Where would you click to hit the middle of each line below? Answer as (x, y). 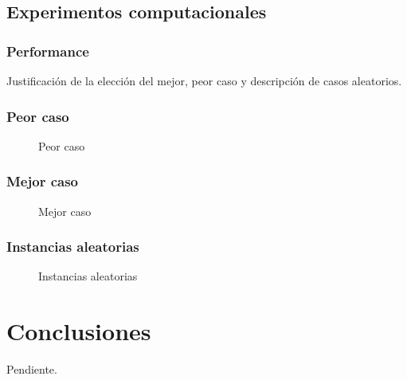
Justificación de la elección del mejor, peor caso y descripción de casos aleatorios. (204, 80)
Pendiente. (32, 369)
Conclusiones (79, 331)
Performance (48, 51)
